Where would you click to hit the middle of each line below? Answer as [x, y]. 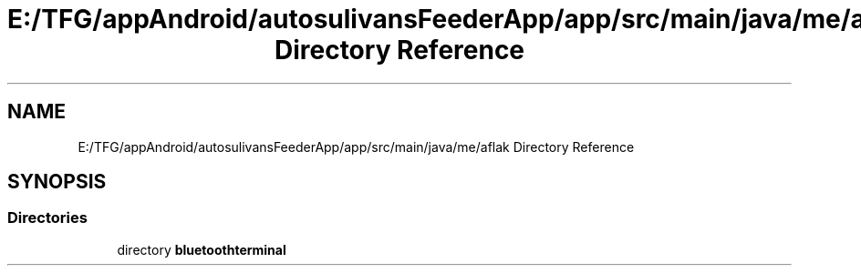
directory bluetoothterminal [202, 249]
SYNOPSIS [57, 182]
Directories [47, 218]
